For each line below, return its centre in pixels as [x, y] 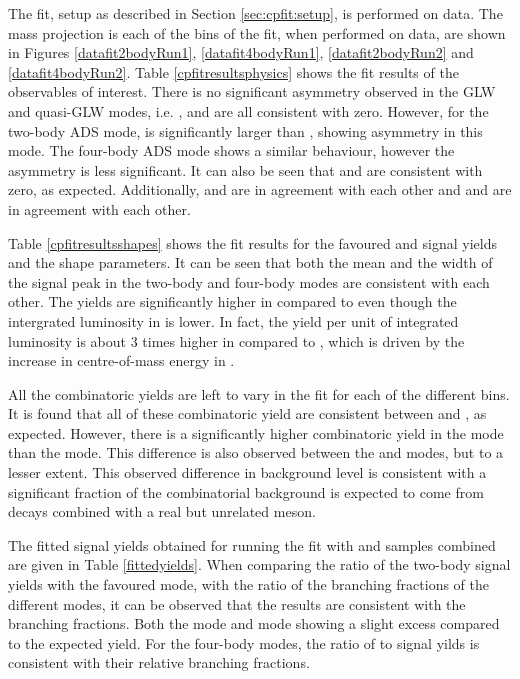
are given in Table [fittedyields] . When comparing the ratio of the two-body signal [259, 564]
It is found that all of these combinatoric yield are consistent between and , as [247, 413]
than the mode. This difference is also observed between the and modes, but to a [256, 452]
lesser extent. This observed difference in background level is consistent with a [247, 472]
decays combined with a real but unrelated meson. [162, 511]
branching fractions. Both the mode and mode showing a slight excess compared [254, 623]
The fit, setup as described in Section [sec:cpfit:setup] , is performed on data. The [255, 13]
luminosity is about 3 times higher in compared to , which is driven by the [236, 340]
